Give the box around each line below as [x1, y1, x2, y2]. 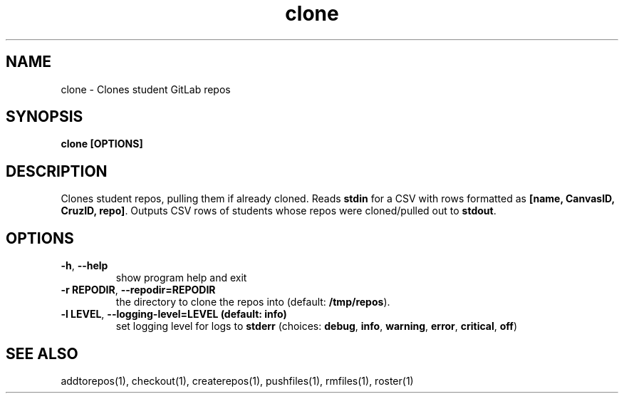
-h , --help [61, 259, 108, 272]
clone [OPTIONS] [61, 138, 143, 150]
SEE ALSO [6, 344, 78, 363]
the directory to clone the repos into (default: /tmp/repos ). [115, 296, 390, 309]
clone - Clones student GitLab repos [61, 83, 231, 95]
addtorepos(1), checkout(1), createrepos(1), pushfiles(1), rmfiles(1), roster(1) [61, 374, 414, 387]
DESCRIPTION [6, 162, 108, 180]
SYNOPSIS [6, 108, 83, 126]
